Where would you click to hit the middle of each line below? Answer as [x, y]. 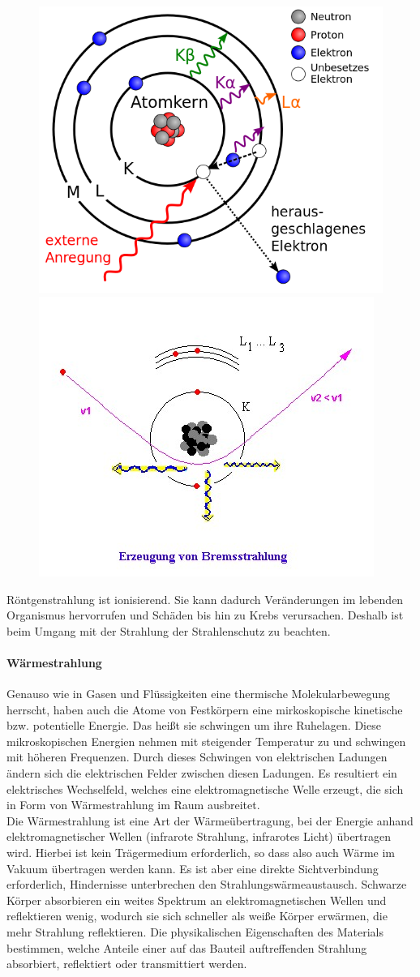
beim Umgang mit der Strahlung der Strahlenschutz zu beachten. [169, 630]
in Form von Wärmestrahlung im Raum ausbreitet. [133, 805]
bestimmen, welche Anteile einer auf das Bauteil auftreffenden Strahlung [187, 947]
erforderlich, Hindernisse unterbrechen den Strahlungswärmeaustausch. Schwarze [207, 884]
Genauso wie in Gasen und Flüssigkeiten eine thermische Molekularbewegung [198, 694]
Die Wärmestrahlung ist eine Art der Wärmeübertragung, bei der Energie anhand [210, 820]
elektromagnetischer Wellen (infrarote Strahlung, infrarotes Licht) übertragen [199, 836]
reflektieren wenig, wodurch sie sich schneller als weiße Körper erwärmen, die [197, 916]
